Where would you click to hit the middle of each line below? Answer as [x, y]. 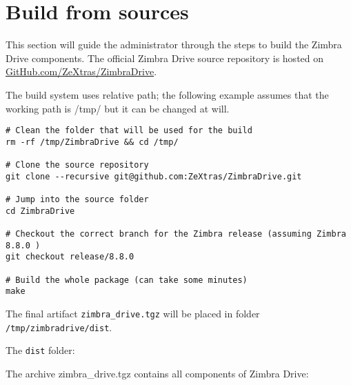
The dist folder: [40, 350]
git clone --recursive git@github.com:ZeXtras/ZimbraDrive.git [154, 176]
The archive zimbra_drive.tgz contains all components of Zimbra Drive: [157, 373]
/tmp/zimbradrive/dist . [59, 327]
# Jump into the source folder [77, 200]
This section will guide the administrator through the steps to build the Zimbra [174, 45]
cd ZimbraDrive [40, 211]
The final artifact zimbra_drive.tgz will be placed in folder [133, 313]
